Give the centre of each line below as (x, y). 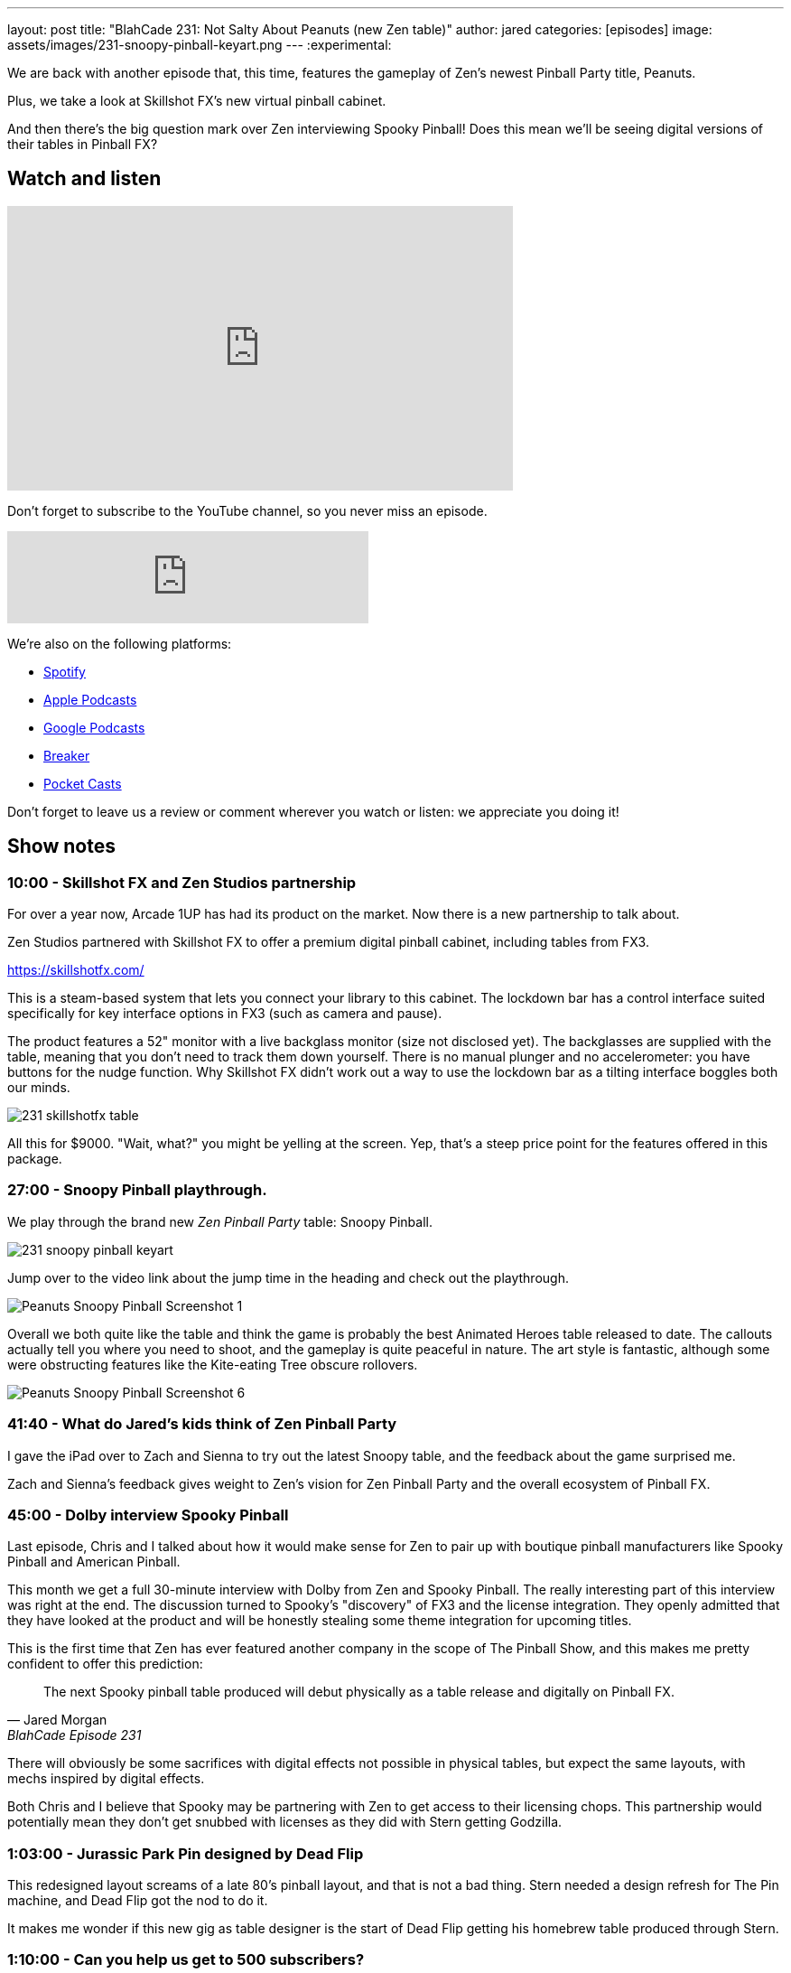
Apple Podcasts (90, 699)
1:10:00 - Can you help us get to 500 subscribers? (186, 1960)
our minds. (39, 1088)
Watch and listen (84, 179)
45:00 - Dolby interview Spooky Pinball (148, 1515)
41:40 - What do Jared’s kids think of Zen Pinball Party (202, 1424)
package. (35, 1159)
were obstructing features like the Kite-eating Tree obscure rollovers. (213, 1364)
